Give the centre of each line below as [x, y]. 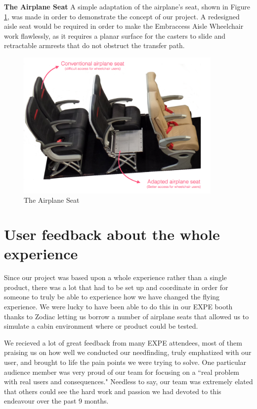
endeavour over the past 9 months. [56, 401]
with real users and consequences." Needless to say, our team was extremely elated [128, 381]
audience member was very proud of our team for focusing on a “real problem [122, 372]
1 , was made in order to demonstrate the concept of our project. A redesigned [122, 16]
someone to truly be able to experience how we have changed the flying [112, 297]
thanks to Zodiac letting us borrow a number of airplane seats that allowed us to [127, 316]
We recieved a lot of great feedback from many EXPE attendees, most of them [123, 342]
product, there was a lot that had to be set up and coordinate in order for [116, 287]
